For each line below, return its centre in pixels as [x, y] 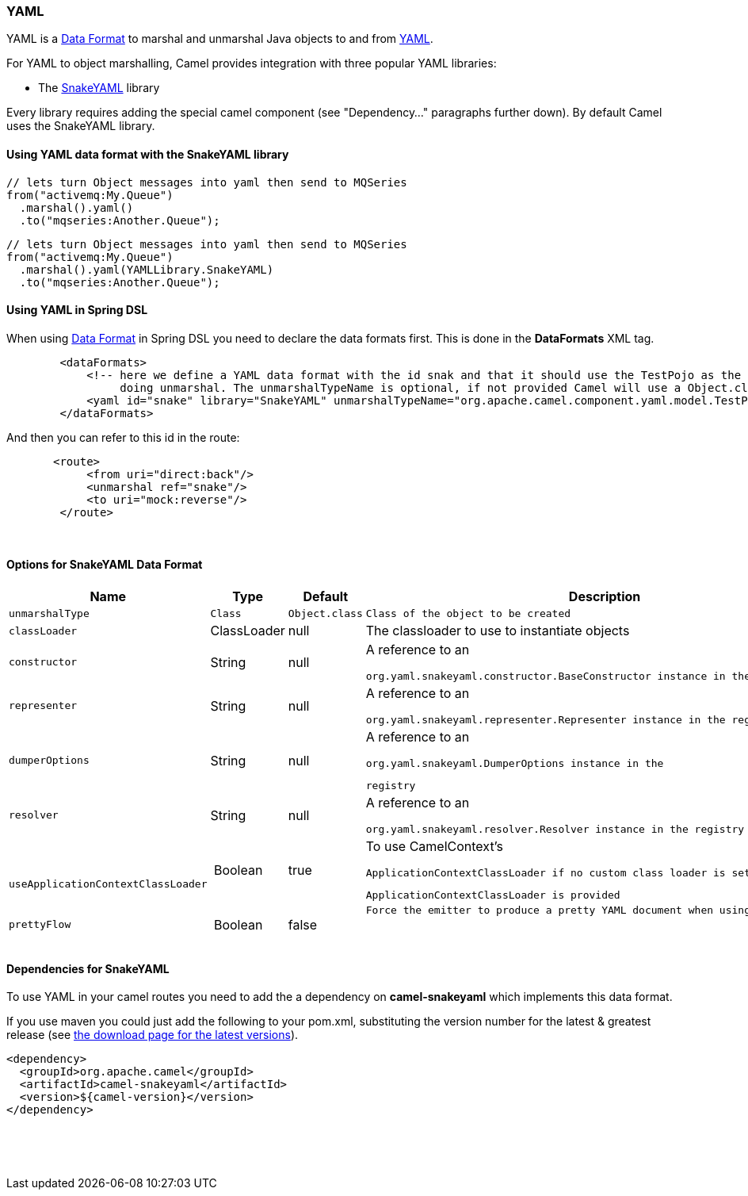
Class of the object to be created [468, 614]
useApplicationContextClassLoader [108, 884]
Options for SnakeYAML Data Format [105, 565]
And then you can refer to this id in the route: [123, 437]
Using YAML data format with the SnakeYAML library [148, 154]
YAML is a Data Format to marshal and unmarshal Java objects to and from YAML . [220, 39]
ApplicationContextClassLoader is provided [493, 895]
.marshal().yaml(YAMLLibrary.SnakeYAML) [147, 269]
